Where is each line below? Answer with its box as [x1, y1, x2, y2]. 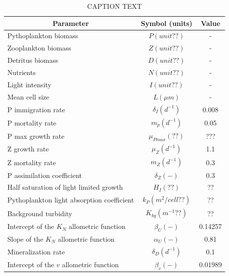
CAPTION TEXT [87, 1, 142, 11]
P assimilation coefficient [7, 170, 82, 180]
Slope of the [7, 233, 44, 244]
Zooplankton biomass [7, 43, 72, 53]
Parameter [52, 18, 89, 28]
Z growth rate [7, 144, 49, 154]
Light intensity [7, 79, 51, 89]
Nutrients [7, 67, 36, 77]
